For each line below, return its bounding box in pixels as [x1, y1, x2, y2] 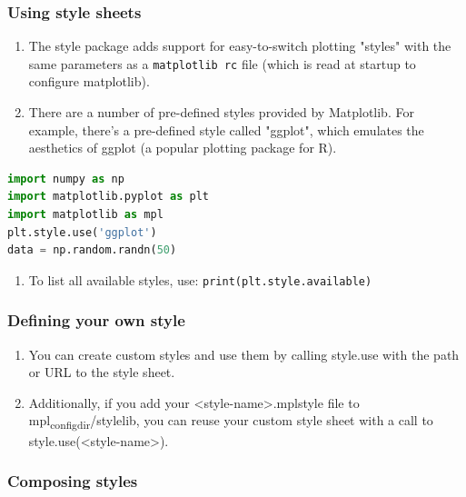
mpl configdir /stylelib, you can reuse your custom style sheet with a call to [28, 411, 433, 432]
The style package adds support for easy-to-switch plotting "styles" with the [28, 36, 451, 55]
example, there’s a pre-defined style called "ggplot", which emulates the [28, 120, 424, 139]
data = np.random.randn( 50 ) [7, 244, 177, 257]
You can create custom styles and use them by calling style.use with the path [28, 344, 460, 363]
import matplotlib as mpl [7, 208, 164, 222]
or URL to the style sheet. [28, 363, 175, 382]
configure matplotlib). [28, 72, 150, 91]
